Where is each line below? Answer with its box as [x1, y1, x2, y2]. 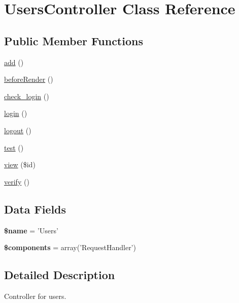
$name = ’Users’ [4, 225, 58, 235]
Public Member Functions [4, 33, 143, 48]
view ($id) [4, 159, 36, 170]
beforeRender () [4, 74, 53, 84]
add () [4, 56, 24, 67]
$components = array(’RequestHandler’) [4, 242, 136, 253]
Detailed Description [4, 267, 115, 283]
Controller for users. [4, 290, 66, 301]
